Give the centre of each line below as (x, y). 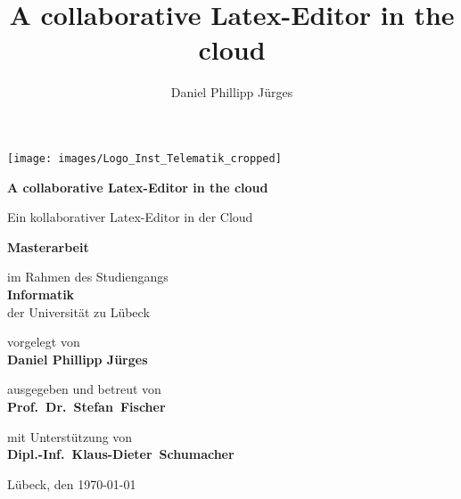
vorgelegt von (44, 342)
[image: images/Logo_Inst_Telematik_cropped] (144, 158)
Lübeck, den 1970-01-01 (72, 483)
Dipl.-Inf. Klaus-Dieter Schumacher (121, 454)
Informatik (41, 294)
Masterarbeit (48, 246)
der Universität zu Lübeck (78, 311)
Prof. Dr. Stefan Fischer (86, 406)
